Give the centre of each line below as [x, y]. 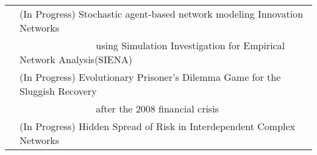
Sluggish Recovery [58, 91]
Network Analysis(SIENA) [76, 59]
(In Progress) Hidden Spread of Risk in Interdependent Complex [158, 126]
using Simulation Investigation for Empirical [191, 45]
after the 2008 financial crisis [157, 108]
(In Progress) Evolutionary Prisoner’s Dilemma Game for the [150, 77]
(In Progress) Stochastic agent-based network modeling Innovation [162, 14]
